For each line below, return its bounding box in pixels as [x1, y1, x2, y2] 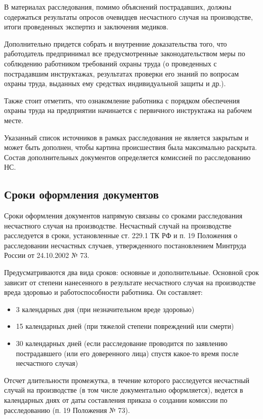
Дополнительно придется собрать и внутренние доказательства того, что [4, 38, 227, 49]
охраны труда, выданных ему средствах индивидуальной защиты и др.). [4, 78, 226, 89]
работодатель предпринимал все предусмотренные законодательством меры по [4, 48, 245, 59]
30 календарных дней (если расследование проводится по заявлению [16, 338, 228, 349]
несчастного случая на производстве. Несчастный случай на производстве [4, 220, 232, 231]
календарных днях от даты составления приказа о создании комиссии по [4, 395, 228, 405]
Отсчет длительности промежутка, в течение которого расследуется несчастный [4, 374, 250, 385]
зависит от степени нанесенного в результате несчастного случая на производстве [4, 277, 256, 287]
